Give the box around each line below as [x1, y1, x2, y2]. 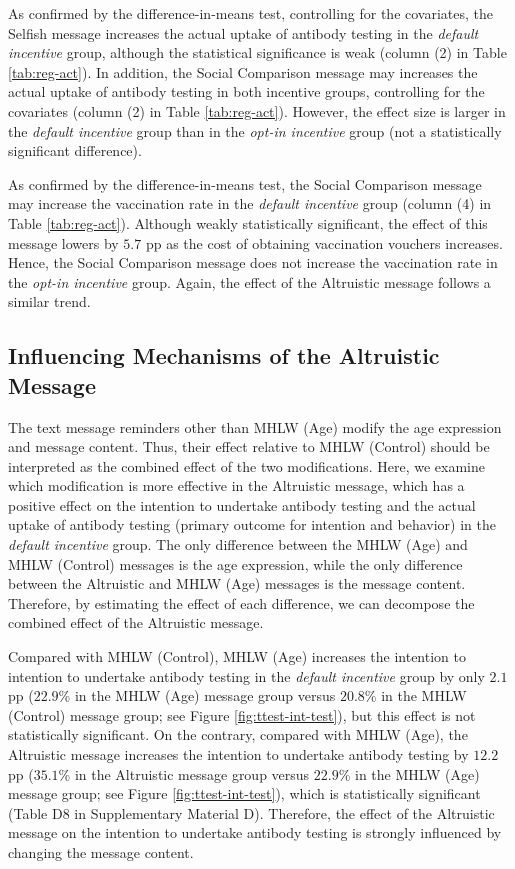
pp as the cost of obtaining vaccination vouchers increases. [145, 232, 503, 253]
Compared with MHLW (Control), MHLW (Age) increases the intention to [8, 646, 466, 667]
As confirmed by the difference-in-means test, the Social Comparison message [8, 173, 482, 194]
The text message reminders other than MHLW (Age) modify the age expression [8, 416, 502, 437]
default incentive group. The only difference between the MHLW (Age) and [8, 534, 468, 555]
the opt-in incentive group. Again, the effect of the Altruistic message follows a [8, 271, 491, 292]
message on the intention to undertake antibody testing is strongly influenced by [8, 822, 502, 843]
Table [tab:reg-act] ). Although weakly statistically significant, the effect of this [8, 212, 488, 233]
